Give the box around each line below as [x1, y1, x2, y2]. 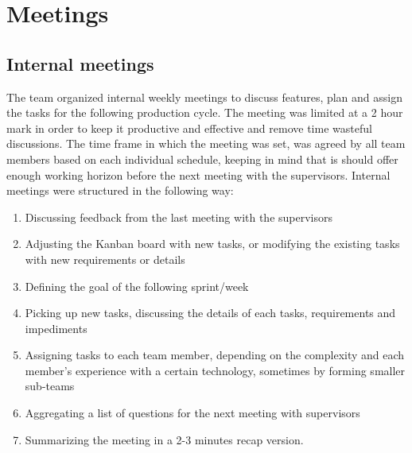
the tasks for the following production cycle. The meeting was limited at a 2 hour [6, 104, 403, 121]
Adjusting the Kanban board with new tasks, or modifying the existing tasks [25, 235, 400, 252]
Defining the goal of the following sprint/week [25, 277, 249, 294]
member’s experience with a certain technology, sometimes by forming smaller [25, 362, 406, 378]
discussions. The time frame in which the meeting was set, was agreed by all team [6, 135, 406, 152]
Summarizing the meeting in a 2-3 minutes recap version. [25, 431, 304, 447]
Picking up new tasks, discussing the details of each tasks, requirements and [25, 304, 396, 321]
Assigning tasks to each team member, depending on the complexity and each [25, 347, 405, 363]
